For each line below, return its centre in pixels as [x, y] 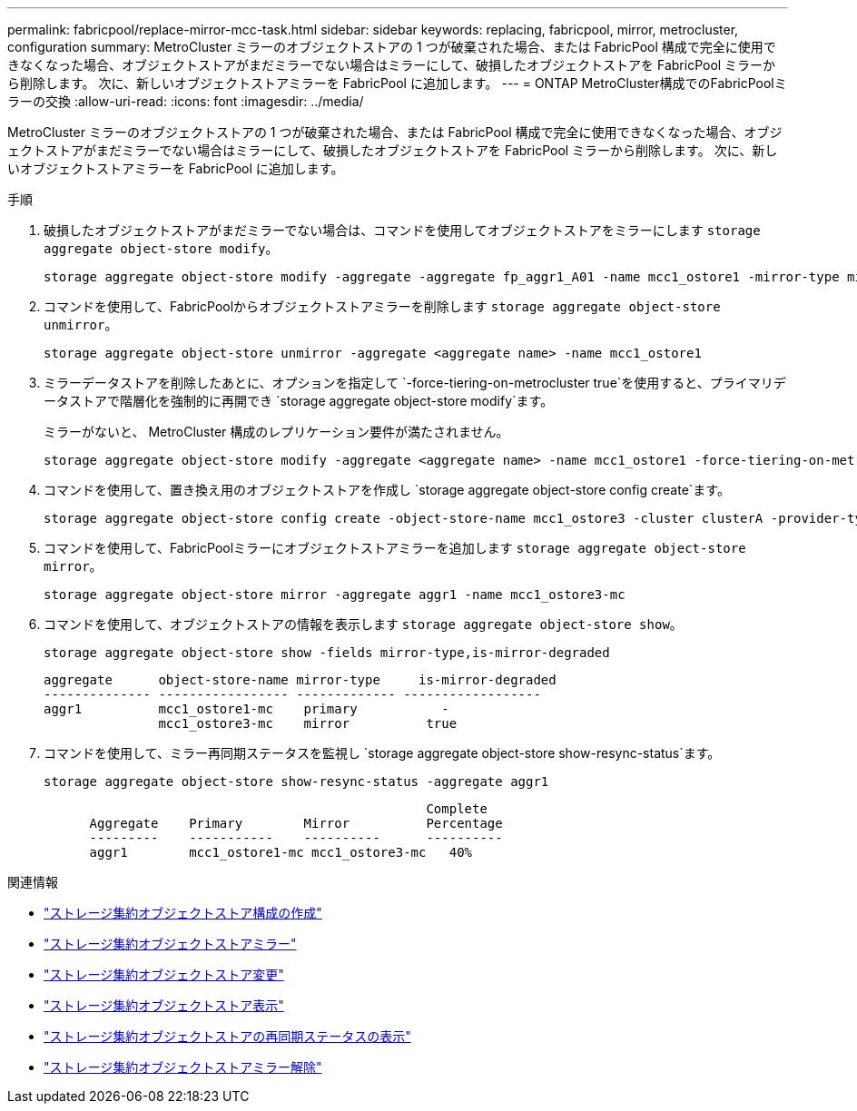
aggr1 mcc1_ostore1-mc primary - [246, 709]
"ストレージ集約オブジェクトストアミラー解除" [183, 1067]
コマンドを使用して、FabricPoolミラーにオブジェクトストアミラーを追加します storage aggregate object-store [395, 548]
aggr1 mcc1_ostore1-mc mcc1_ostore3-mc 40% [281, 852]
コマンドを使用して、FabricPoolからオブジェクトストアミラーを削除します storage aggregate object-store [382, 306]
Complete [457, 809]
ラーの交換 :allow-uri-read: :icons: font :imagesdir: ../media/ [186, 101]
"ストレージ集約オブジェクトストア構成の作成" [183, 913]
